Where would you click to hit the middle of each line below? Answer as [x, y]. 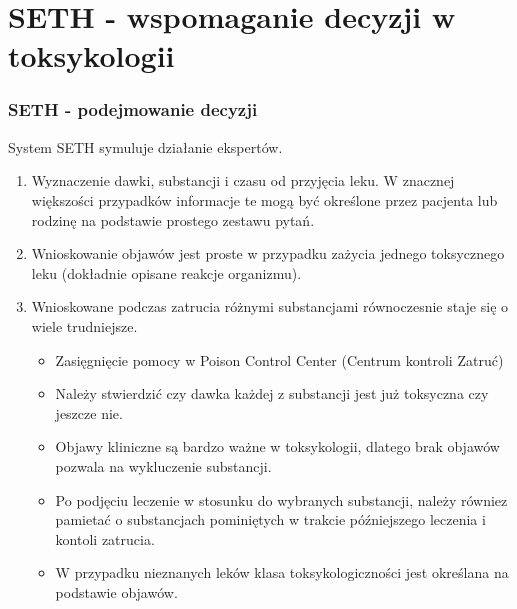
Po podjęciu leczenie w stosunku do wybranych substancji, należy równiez [281, 499]
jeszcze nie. [89, 412]
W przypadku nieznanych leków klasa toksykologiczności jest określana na [282, 572]
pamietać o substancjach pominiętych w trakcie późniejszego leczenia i [270, 519]
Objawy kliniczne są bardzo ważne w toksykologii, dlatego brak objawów [277, 446]
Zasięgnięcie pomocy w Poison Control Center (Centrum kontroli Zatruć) [279, 359]
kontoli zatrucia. [105, 538]
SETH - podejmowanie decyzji [133, 109]
